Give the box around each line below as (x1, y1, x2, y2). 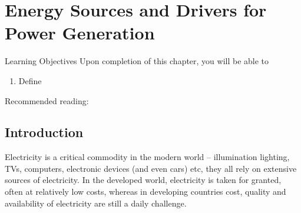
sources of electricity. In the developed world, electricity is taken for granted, (5, 174, 282, 186)
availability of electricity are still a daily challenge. (5, 197, 187, 209)
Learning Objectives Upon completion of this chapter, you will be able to (5, 55, 269, 67)
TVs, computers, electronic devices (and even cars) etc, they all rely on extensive (5, 162, 297, 174)
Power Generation (5, 21, 155, 45)
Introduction (5, 123, 84, 141)
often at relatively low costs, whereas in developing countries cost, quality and (5, 185, 286, 198)
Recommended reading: (5, 94, 89, 106)
